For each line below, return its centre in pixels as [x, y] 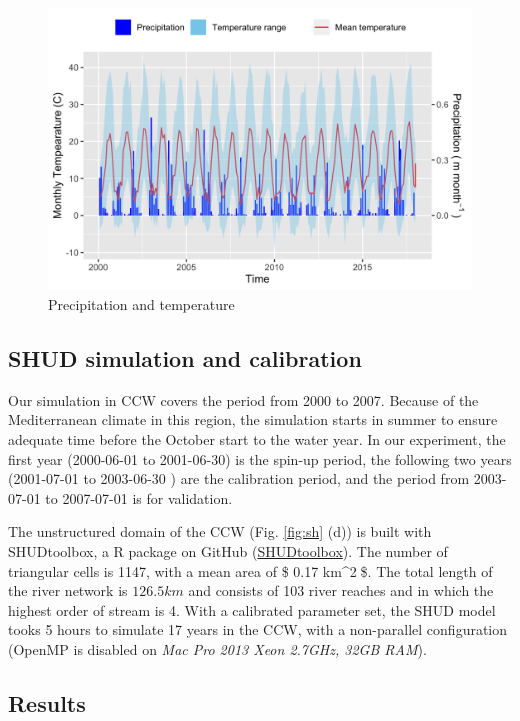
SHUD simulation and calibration [185, 357]
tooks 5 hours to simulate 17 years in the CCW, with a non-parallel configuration [258, 629]
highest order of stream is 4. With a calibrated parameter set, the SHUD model [252, 609]
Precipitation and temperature [141, 303]
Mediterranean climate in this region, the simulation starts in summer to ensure [253, 419]
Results [47, 702]
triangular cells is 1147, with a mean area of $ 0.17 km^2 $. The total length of [250, 570]
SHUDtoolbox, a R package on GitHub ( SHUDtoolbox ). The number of [228, 550]
